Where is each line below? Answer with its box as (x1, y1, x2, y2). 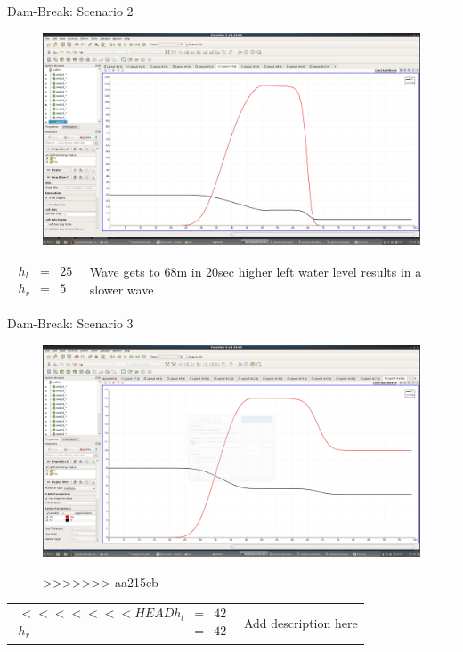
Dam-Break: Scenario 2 (7, 2, 134, 20)
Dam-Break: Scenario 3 (7, 314, 134, 333)
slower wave (89, 280, 154, 299)
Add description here (243, 613, 358, 632)
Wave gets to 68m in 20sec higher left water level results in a (89, 262, 422, 281)
